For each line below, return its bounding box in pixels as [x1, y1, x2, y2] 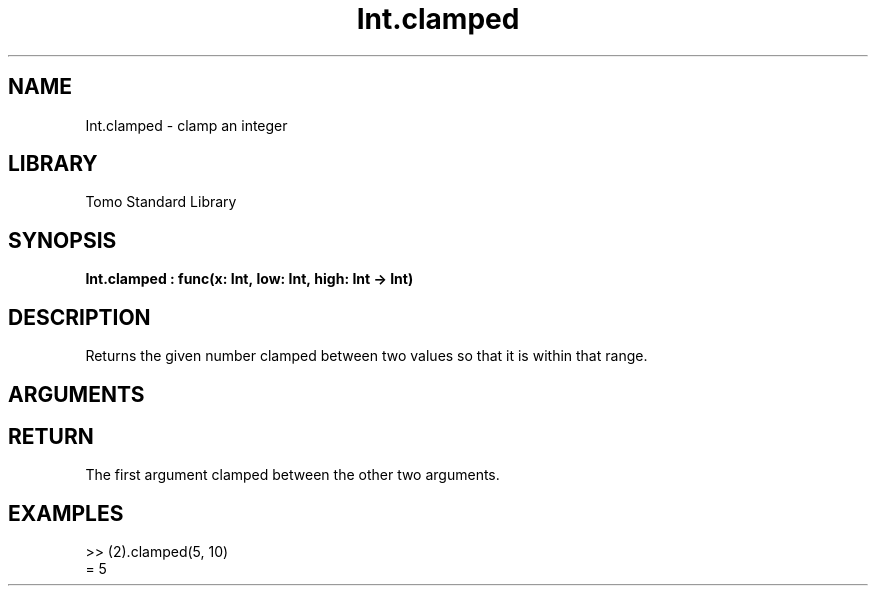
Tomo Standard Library [85, 193, 237, 211]
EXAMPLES [8, 500, 124, 526]
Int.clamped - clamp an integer [85, 116, 288, 134]
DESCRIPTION [8, 304, 151, 330]
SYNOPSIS [8, 227, 117, 253]
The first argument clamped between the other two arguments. [85, 466, 500, 484]
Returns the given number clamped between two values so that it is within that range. [85, 347, 648, 365]
